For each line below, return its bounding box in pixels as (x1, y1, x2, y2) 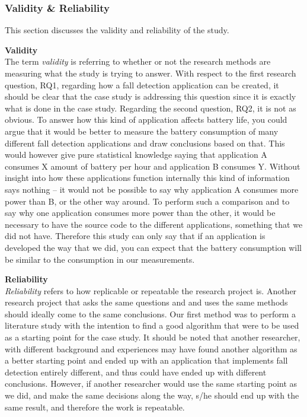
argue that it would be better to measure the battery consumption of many (5, 125, 279, 137)
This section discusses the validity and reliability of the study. (5, 24, 229, 36)
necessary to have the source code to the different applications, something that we (5, 218, 303, 230)
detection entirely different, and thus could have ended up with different (5, 365, 267, 378)
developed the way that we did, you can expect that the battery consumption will (5, 241, 302, 253)
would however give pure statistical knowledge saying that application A (5, 148, 267, 161)
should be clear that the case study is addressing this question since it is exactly (5, 90, 296, 103)
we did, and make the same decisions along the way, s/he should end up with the (5, 389, 299, 402)
